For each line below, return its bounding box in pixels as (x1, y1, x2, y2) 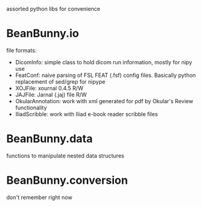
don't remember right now (6, 194, 72, 201)
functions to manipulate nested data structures (6, 152, 124, 159)
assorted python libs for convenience (6, 5, 100, 12)
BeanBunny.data (6, 132, 93, 146)
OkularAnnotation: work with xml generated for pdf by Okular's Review (15, 97, 193, 104)
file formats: (6, 46, 37, 54)
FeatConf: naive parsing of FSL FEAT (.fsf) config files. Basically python (15, 71, 196, 79)
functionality (15, 104, 47, 111)
